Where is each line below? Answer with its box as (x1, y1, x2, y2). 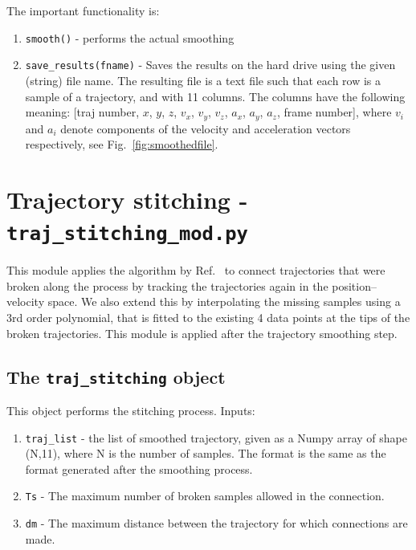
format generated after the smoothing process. (25, 460, 253, 477)
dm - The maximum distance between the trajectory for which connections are (25, 515, 408, 532)
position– (332, 277, 377, 294)
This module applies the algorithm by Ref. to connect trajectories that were (6, 262, 385, 279)
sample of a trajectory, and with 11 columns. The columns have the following (25, 88, 406, 104)
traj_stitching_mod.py (6, 222, 248, 246)
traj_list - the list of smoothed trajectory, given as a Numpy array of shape (25, 429, 407, 446)
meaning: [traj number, (25, 104, 140, 120)
